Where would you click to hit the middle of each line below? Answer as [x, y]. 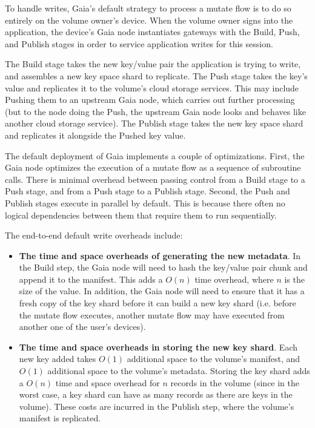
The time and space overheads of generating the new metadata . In [160, 255]
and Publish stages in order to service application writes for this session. [139, 43]
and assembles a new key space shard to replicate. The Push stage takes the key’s [156, 75]
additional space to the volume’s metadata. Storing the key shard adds [179, 371]
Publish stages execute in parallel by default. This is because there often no [145, 202]
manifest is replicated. [60, 418]
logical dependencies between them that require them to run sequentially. [141, 215]
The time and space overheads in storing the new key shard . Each [158, 347]
